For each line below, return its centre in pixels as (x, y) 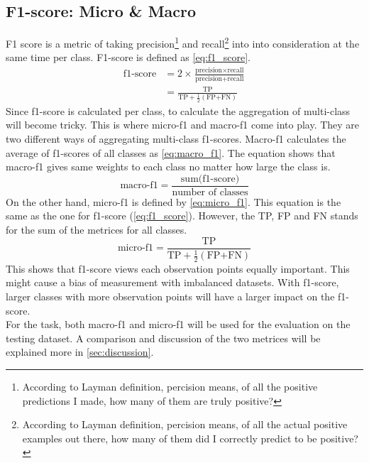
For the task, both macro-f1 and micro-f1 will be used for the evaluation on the (178, 324)
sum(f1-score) (210, 179)
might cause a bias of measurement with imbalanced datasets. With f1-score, (172, 282)
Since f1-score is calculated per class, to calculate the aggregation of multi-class (178, 110)
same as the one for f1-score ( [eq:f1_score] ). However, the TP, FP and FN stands (182, 216)
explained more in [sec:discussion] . (80, 352)
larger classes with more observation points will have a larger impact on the (170, 296)
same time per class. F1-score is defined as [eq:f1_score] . (128, 57)
